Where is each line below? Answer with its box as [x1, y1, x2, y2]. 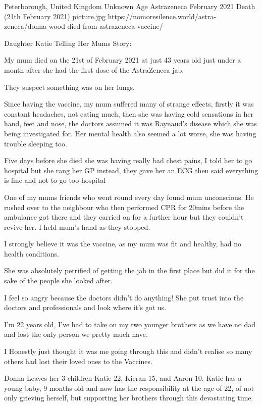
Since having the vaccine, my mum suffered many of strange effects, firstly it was [4, 98, 254, 109]
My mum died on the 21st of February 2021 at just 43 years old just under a [4, 55, 241, 65]
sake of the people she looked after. [4, 275, 113, 286]
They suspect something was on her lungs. [4, 81, 135, 92]
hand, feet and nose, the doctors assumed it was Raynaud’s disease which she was [4, 118, 257, 129]
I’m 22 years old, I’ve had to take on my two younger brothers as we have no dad [4, 319, 256, 329]
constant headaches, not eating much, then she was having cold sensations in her [4, 108, 254, 119]
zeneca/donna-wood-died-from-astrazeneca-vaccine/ [4, 21, 163, 31]
